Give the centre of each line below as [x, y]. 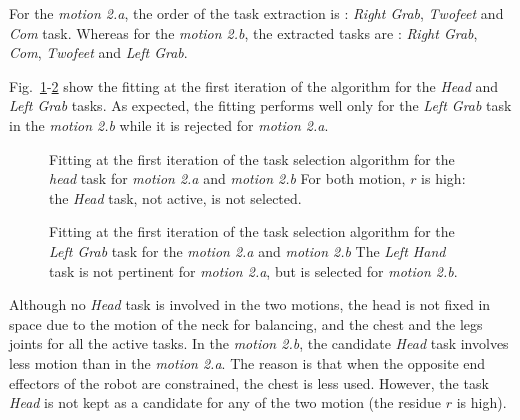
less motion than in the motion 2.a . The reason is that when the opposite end [247, 362]
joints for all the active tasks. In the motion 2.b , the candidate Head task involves [259, 343]
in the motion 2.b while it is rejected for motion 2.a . [169, 124]
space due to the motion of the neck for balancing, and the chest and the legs [246, 323]
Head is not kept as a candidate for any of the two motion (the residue [225, 402]
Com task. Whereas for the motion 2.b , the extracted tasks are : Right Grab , [243, 32]
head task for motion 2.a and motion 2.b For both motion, [227, 178]
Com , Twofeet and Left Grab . [98, 52]
